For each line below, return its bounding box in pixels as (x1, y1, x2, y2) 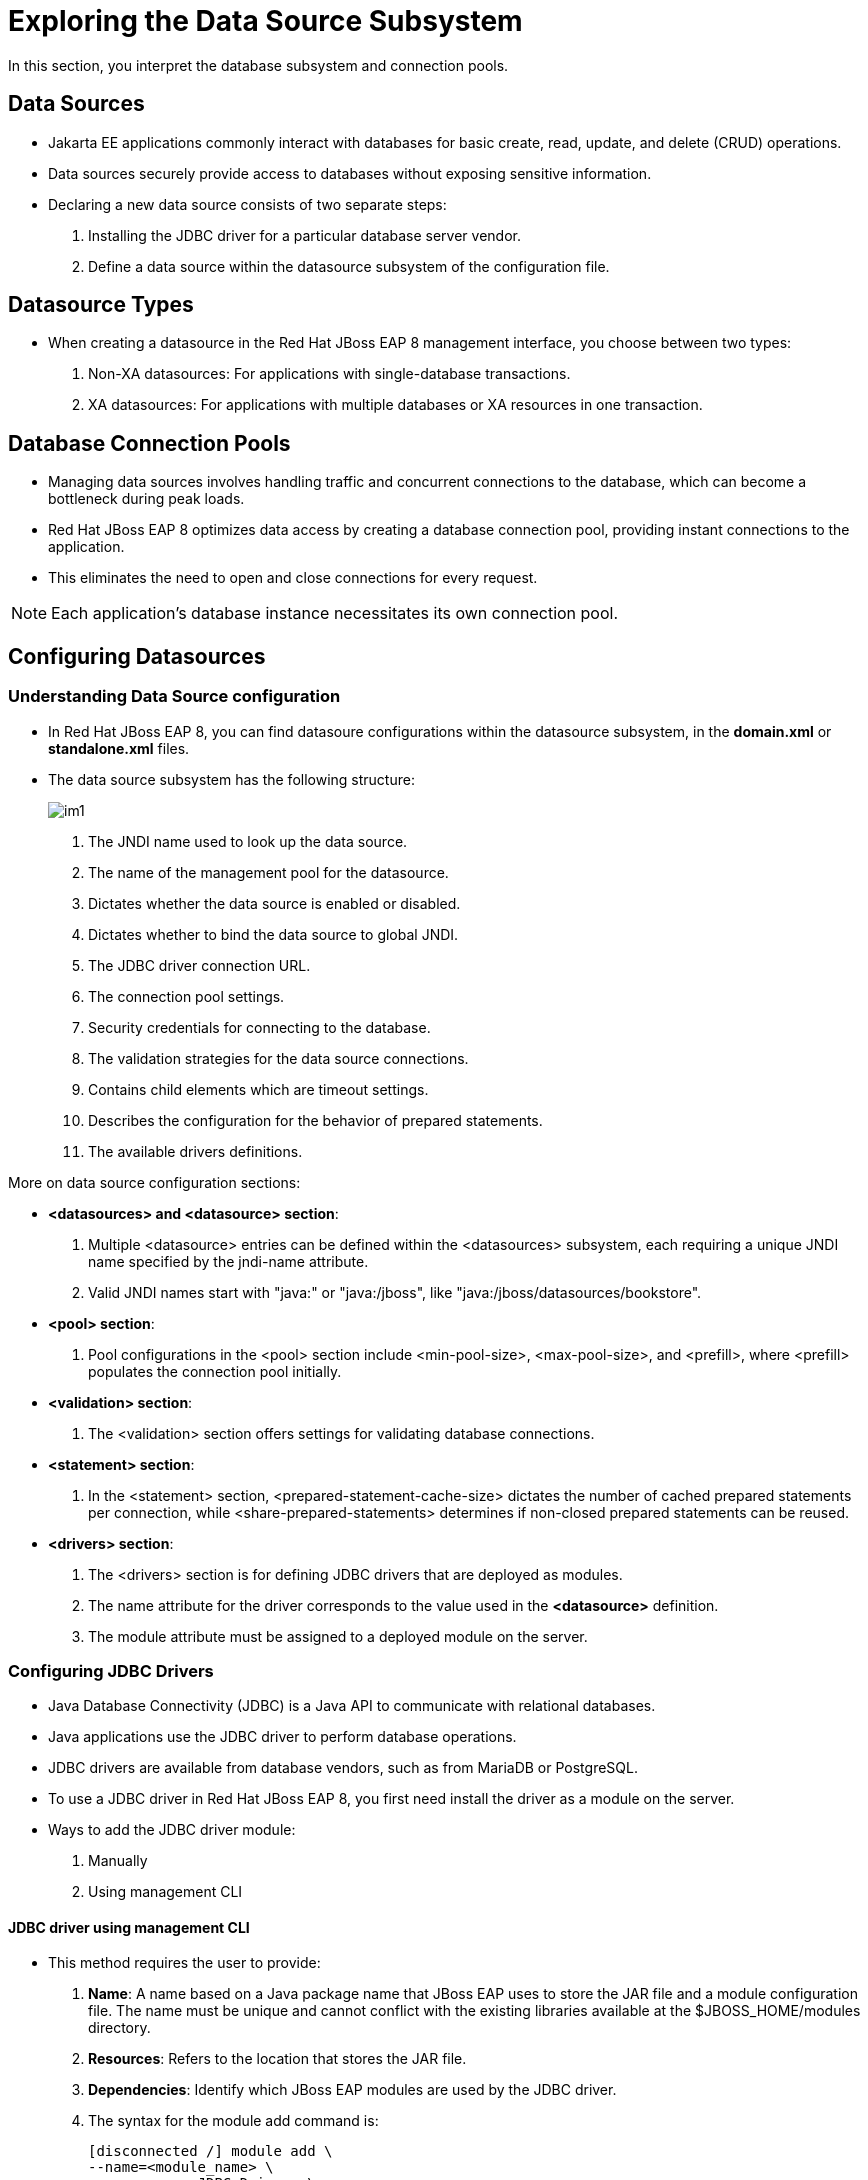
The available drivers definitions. (88, 1142, 303, 1160)
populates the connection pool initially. (88, 1362, 342, 1380)
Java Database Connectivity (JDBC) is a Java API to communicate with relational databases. (48, 1697, 656, 1715)
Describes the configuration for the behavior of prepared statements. (88, 1111, 543, 1129)
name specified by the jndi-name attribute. (88, 1252, 369, 1270)
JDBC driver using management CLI (8, 1918, 250, 1936)
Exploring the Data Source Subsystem (8, 4, 523, 38)
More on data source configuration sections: (8, 1173, 301, 1191)
